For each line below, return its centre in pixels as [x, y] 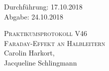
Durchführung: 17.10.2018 [43, 6]
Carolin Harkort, [29, 53]
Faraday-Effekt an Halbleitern [55, 43]
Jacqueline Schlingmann [41, 62]
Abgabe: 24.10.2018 [34, 16]
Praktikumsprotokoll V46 [46, 33]
